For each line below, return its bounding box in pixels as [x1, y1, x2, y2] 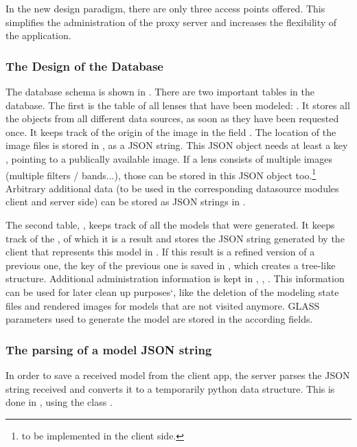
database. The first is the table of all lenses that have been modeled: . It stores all [5, 98, 350, 112]
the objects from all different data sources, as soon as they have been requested [5, 111, 339, 126]
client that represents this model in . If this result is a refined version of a [5, 244, 315, 259]
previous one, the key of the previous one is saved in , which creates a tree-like [5, 257, 336, 272]
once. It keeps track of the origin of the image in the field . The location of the [5, 124, 336, 139]
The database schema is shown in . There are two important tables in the [5, 84, 315, 98]
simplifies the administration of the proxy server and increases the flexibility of [5, 14, 337, 29]
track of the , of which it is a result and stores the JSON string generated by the [5, 231, 345, 245]
